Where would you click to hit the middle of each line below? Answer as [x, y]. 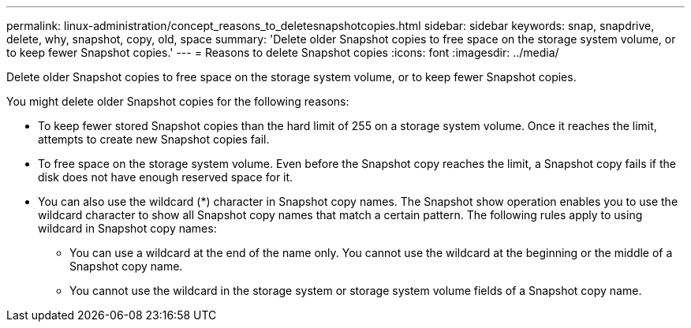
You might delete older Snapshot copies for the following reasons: [178, 101]
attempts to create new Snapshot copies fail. [154, 139]
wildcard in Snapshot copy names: [127, 228]
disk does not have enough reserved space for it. [166, 177]
